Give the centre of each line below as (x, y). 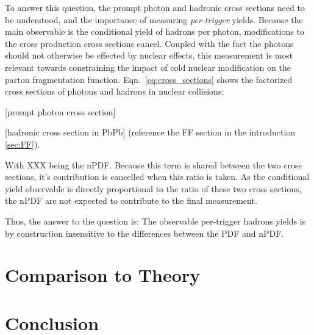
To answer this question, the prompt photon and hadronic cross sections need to (155, 7)
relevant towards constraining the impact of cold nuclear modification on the (148, 67)
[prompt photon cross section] (60, 111)
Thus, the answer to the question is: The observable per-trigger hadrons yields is (155, 221)
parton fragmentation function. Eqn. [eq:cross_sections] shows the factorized (149, 79)
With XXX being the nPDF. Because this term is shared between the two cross (154, 164)
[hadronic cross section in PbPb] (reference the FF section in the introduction (150, 132)
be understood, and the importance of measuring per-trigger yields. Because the (154, 19)
